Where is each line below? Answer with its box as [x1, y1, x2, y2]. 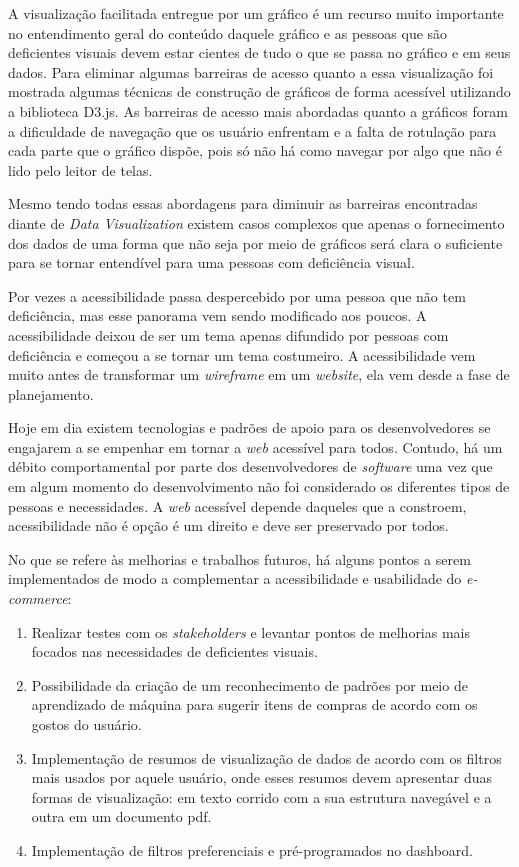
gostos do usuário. [31, 714, 142, 734]
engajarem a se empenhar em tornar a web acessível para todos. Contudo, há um [8, 436, 503, 457]
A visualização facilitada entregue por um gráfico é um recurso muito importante [8, 3, 504, 23]
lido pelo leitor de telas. [8, 159, 153, 180]
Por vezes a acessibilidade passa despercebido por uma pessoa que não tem [8, 285, 466, 306]
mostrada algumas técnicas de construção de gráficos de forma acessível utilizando [8, 81, 511, 102]
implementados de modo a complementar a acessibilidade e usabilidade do [8, 568, 462, 589]
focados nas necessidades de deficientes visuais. [31, 641, 318, 662]
